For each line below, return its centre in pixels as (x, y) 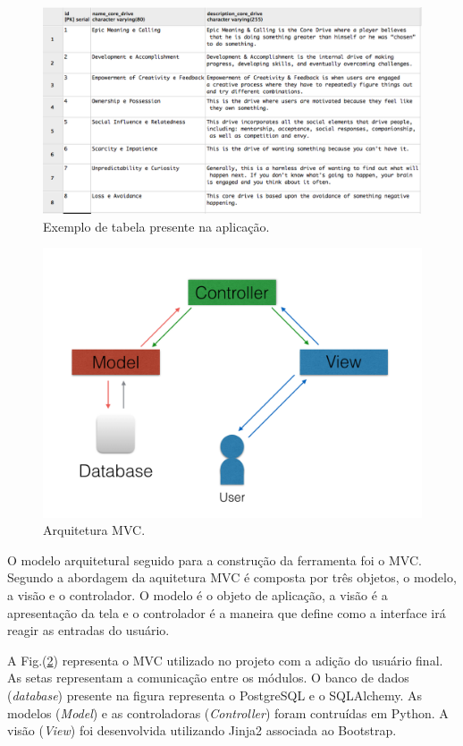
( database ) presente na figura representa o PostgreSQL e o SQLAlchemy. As (215, 695)
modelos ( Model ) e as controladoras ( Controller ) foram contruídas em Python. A (228, 712)
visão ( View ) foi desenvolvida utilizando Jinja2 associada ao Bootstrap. (202, 730)
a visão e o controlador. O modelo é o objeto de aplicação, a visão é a (198, 595)
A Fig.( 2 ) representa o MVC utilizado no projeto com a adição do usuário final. (225, 660)
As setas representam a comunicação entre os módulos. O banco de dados (208, 678)
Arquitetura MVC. (94, 530)
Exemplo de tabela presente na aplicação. (156, 226)
